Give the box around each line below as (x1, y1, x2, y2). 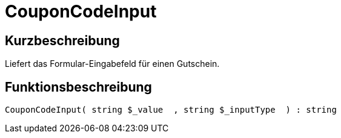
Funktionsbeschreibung (5, 79, 152, 95)
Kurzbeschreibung (5, 33, 120, 48)
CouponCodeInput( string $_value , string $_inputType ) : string (5, 105, 337, 115)
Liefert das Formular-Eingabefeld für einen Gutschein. (5, 58, 220, 69)
